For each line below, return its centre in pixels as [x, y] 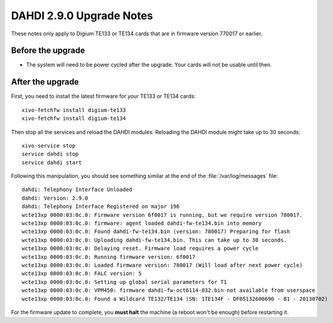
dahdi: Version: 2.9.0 [55, 198]
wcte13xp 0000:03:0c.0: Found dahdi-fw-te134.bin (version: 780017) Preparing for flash [156, 232]
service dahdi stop [50, 154]
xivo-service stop [49, 146]
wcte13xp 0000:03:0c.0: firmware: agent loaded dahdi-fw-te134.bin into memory [142, 224]
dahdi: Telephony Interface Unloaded [77, 190]
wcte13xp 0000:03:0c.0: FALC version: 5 [82, 274]
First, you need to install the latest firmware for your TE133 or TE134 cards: [103, 96]
